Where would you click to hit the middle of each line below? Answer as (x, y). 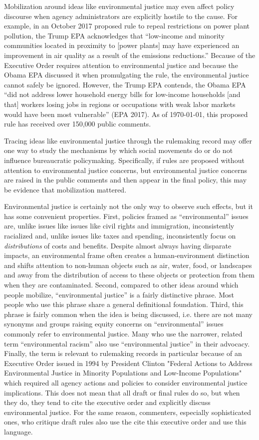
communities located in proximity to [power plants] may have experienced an (122, 45)
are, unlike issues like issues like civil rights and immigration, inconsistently (119, 226)
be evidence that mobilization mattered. (65, 189)
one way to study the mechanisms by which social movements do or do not (119, 150)
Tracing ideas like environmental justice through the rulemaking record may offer (128, 140)
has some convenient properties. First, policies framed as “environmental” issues (126, 216)
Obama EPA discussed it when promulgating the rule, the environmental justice (127, 75)
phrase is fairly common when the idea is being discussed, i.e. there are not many (128, 314)
